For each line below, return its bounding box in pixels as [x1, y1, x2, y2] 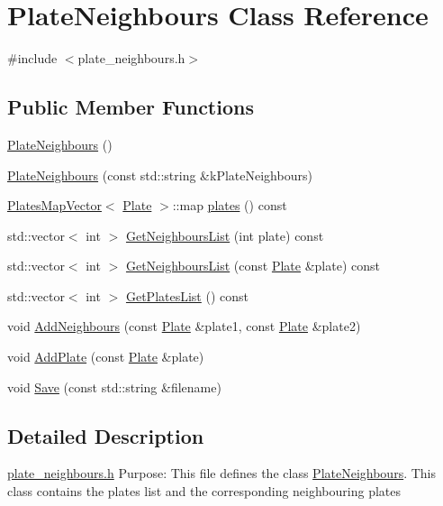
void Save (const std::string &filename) [7, 377, 221, 396]
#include [7, 49, 58, 68]
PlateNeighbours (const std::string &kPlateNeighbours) [7, 165, 312, 184]
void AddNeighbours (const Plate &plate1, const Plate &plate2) [7, 317, 361, 336]
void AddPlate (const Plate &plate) [7, 347, 204, 366]
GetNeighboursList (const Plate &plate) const [125, 256, 380, 275]
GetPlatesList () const [125, 286, 249, 305]
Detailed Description [7, 421, 204, 449]
